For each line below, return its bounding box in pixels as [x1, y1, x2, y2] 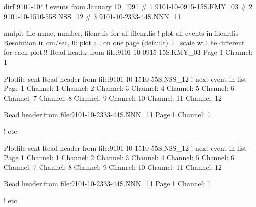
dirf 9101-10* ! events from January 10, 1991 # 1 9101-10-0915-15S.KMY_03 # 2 [4, 1, 253, 11]
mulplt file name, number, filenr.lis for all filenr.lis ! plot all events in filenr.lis [4, 28, 239, 38]
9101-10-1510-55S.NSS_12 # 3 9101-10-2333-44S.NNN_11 [4, 11, 181, 21]
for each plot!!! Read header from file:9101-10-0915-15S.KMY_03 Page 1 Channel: [4, 47, 253, 57]
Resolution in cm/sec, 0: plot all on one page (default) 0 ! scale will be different [4, 37, 245, 47]
